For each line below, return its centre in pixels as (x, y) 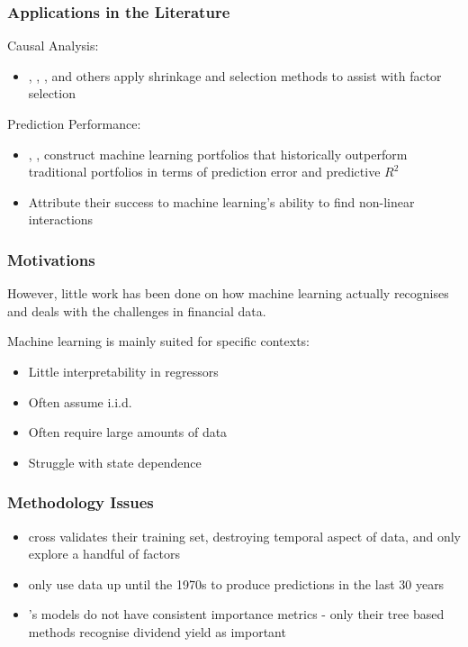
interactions (61, 219)
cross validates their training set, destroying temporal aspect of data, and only (244, 536)
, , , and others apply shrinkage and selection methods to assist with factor (235, 75)
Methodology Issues (81, 502)
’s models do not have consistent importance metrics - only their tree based (236, 614)
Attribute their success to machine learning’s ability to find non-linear (221, 201)
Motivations (51, 259)
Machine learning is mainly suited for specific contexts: (158, 341)
